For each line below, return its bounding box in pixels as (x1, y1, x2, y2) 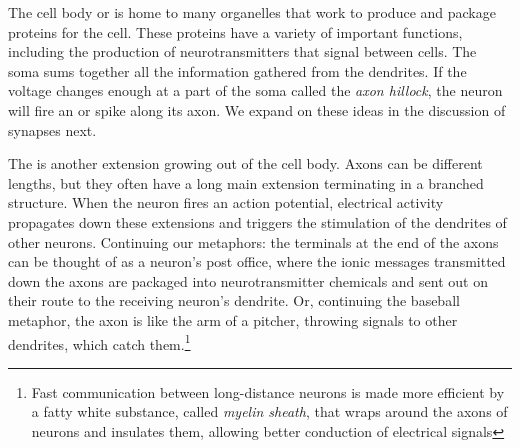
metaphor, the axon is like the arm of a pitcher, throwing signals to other (8, 309, 458, 330)
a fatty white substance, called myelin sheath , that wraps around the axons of (31, 401, 508, 422)
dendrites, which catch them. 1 (8, 330, 191, 354)
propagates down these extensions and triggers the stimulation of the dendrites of (8, 211, 507, 232)
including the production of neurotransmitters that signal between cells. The (8, 41, 477, 62)
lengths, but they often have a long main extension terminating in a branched (8, 172, 484, 193)
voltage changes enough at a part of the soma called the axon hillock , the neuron (8, 80, 503, 101)
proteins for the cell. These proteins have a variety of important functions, (8, 21, 463, 42)
